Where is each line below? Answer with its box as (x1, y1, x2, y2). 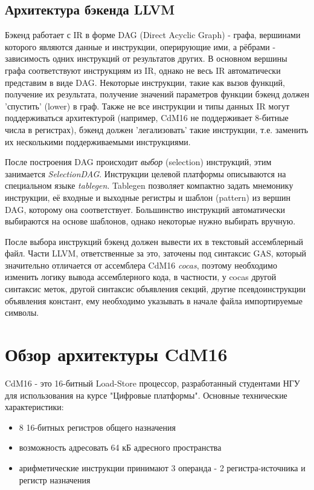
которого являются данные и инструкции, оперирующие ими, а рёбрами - (5, 40, 276, 53)
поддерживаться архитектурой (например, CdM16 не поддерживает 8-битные (5, 111, 289, 124)
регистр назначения (19, 473, 91, 486)
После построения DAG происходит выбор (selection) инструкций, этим (5, 155, 272, 168)
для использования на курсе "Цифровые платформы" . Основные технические (5, 388, 287, 401)
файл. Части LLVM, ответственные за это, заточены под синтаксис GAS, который (5, 247, 307, 260)
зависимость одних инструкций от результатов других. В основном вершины (5, 52, 287, 65)
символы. (5, 306, 39, 319)
